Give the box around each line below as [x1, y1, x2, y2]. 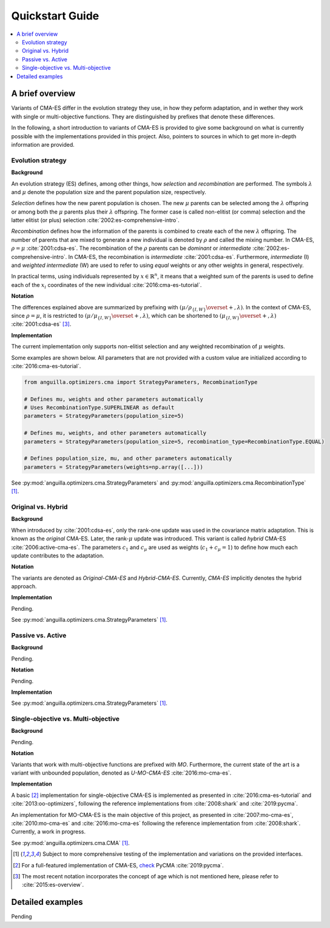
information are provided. [11, 141, 75, 148]
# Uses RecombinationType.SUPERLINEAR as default [24, 404, 175, 411]
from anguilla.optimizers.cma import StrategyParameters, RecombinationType [24, 378, 258, 385]
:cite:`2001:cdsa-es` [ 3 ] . [11, 320, 72, 328]
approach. [11, 583, 37, 590]
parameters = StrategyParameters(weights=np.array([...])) [24, 463, 203, 470]
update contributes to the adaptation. [11, 552, 104, 559]
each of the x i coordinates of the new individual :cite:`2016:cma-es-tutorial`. [11, 281, 202, 290]
